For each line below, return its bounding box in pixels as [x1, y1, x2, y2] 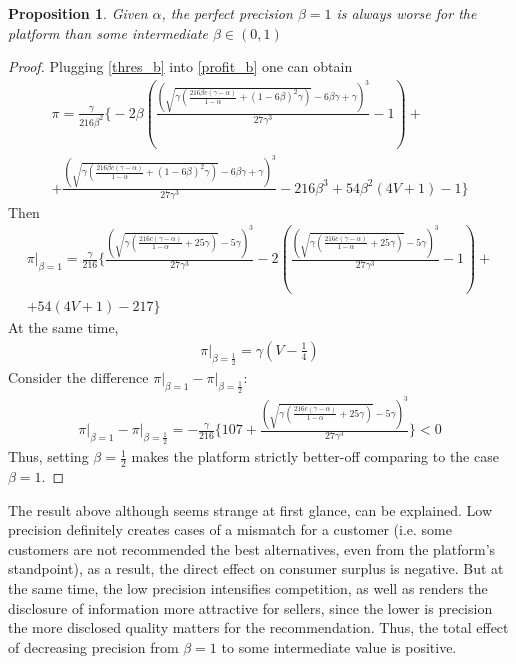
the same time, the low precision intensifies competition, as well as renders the [8, 577, 488, 598]
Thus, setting [8, 446, 89, 467]
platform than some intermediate [8, 22, 209, 43]
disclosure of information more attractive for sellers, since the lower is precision [8, 597, 493, 618]
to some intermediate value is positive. [221, 636, 457, 657]
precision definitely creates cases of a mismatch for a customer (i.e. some [8, 519, 452, 540]
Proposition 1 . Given [8, 3, 148, 23]
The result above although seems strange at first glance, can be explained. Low [8, 499, 493, 520]
